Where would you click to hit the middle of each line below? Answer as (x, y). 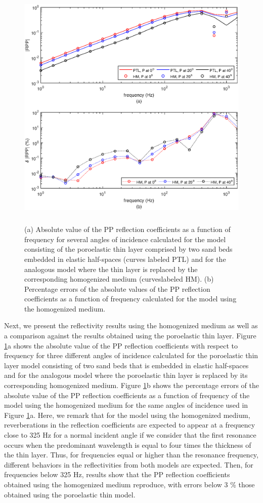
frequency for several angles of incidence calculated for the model (125, 239)
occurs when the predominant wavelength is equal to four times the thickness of (128, 444)
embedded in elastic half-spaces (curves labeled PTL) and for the (125, 259)
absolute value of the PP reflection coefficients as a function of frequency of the (127, 395)
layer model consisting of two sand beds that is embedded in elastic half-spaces (126, 365)
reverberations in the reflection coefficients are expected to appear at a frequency (130, 425)
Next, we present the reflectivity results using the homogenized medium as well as (131, 325)
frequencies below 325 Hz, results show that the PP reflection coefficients (117, 474)
